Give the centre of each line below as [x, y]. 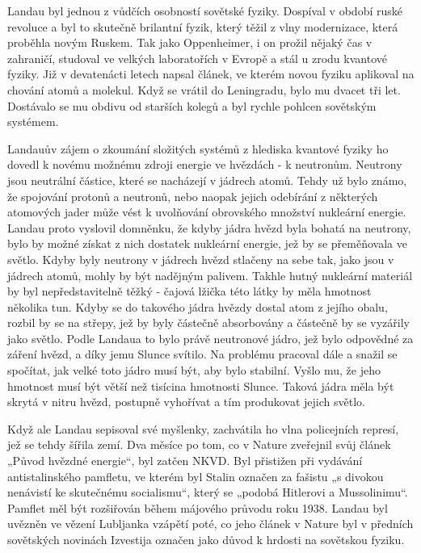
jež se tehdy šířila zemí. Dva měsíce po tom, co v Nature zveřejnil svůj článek [199, 444]
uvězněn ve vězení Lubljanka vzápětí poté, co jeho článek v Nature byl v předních [210, 524]
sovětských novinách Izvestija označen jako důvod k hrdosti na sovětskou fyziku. [206, 539]
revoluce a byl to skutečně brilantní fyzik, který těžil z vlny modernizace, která [203, 26]
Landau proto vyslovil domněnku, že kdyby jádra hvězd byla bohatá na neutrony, [209, 227]
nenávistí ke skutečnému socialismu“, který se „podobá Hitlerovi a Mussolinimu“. [208, 492]
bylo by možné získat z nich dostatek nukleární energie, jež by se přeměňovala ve [207, 243]
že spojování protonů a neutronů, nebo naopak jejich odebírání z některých [193, 196]
